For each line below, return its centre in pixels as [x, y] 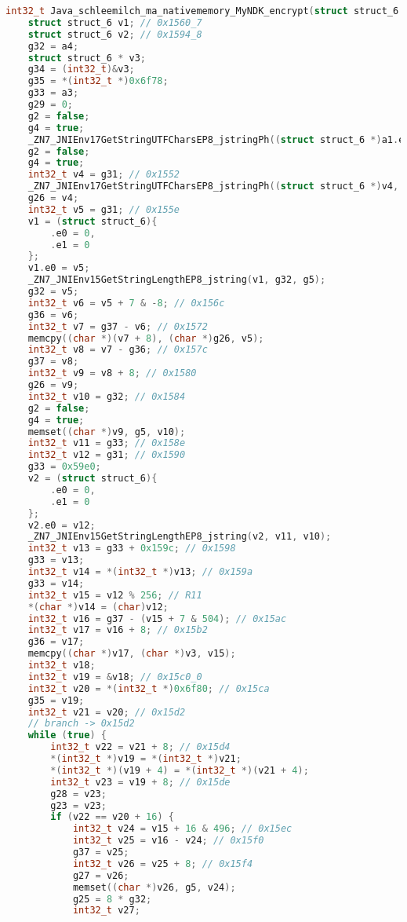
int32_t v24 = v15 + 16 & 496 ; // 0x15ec [182, 829]
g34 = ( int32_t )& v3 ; [81, 70]
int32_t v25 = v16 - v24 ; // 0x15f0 [168, 841]
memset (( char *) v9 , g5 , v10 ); [107, 432]
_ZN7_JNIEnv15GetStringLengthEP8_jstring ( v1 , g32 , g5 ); [177, 280]
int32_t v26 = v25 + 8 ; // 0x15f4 [163, 863]
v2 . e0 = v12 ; [62, 525]
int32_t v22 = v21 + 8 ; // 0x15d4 [140, 747]
